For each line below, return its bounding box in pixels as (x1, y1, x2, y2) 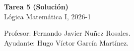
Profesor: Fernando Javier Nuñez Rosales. (4, 28, 131, 38)
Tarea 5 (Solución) (4, 1, 68, 11)
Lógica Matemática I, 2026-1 (4, 11, 91, 21)
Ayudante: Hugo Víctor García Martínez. (4, 37, 129, 48)
